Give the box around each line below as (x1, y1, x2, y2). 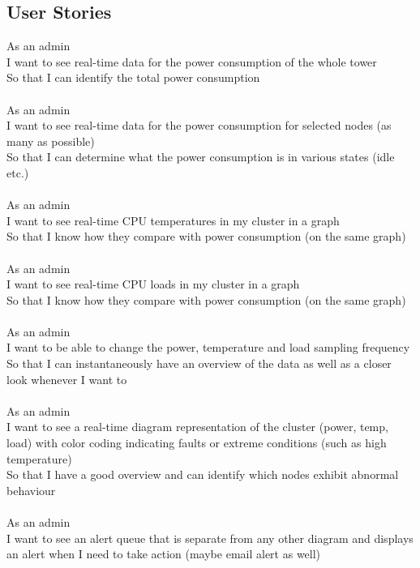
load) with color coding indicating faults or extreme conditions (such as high (6, 434, 387, 451)
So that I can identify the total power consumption (6, 69, 260, 86)
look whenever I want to (6, 370, 127, 387)
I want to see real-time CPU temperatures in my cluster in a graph (6, 211, 340, 228)
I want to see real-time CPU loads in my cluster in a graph (6, 275, 300, 293)
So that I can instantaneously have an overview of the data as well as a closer (6, 355, 392, 372)
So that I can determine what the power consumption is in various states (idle (6, 148, 395, 165)
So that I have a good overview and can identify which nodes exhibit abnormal (6, 466, 399, 483)
